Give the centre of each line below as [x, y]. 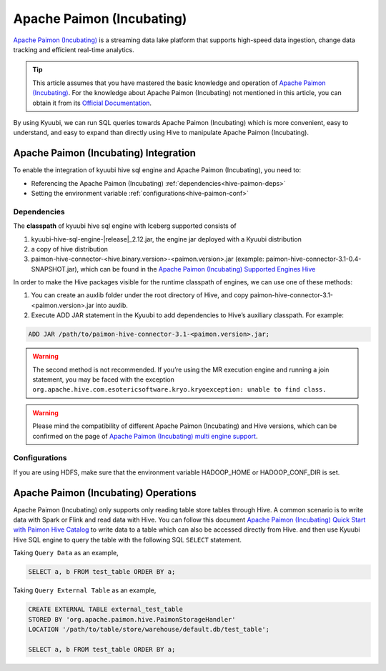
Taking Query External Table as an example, [85, 590]
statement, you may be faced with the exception [103, 379]
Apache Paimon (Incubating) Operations [105, 493]
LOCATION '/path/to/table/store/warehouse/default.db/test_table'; [149, 629]
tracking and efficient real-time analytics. [74, 49]
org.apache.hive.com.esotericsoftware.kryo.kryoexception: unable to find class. [179, 390]
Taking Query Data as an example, [66, 553]
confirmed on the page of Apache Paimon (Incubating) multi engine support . [145, 436]
